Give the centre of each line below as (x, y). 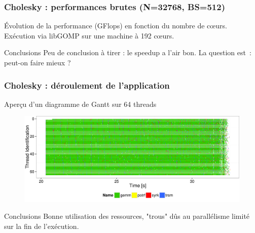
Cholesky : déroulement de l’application (87, 85)
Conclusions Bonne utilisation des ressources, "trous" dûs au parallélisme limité (127, 216)
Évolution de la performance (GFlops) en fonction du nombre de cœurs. (116, 26)
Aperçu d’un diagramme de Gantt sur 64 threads (80, 104)
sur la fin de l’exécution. (42, 226)
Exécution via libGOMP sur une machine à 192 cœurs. (89, 35)
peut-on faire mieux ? (38, 62)
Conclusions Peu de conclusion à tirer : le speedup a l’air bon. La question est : (128, 52)
